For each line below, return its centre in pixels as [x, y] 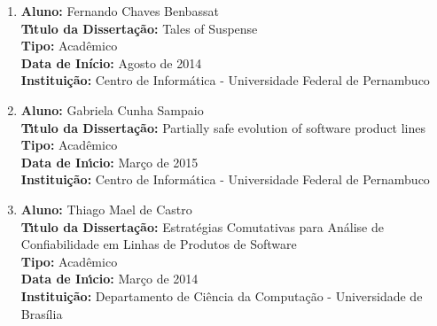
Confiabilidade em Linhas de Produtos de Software [159, 244]
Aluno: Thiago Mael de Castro [106, 209]
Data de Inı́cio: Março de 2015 [109, 162]
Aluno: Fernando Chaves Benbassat [120, 11]
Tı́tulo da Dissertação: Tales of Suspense [139, 28]
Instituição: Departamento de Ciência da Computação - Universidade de [222, 295]
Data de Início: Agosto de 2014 [111, 62]
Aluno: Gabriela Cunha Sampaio [112, 109]
